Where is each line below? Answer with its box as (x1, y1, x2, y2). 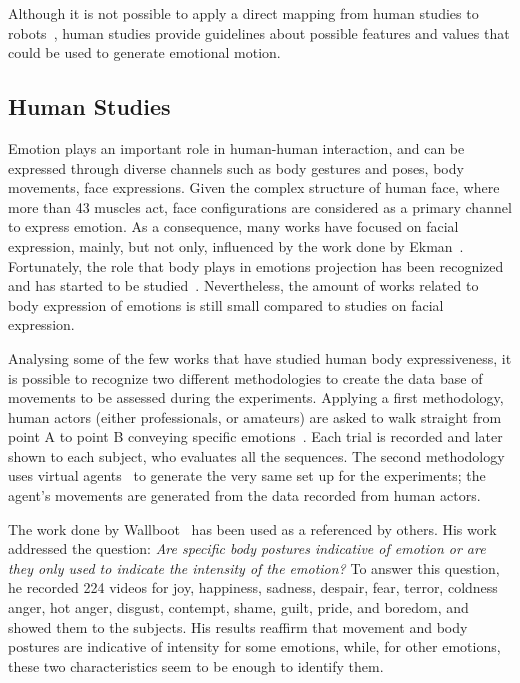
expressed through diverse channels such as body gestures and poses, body (8, 157, 464, 178)
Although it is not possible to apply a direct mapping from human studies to (8, 3, 479, 23)
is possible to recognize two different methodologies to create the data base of (8, 367, 483, 388)
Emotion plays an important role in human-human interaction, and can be (8, 137, 465, 158)
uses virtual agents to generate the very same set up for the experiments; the (8, 465, 486, 486)
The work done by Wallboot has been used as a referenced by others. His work (8, 518, 497, 539)
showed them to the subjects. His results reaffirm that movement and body (8, 616, 468, 637)
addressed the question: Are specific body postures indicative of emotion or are (8, 538, 486, 559)
